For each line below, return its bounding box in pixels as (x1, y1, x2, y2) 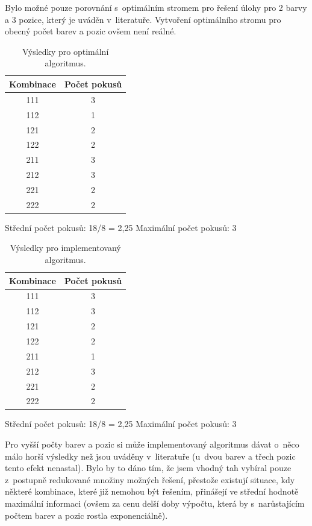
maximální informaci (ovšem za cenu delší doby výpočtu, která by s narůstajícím (5, 497, 305, 509)
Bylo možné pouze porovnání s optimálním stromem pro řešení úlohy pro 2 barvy (5, 1, 307, 13)
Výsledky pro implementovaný (10, 241, 121, 254)
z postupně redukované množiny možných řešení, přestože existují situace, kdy (5, 473, 295, 486)
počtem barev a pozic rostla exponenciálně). (5, 509, 168, 521)
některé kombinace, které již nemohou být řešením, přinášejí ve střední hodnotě (5, 485, 299, 498)
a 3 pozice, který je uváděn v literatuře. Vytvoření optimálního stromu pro (5, 13, 281, 25)
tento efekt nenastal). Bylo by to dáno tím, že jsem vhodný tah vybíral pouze (5, 461, 292, 474)
